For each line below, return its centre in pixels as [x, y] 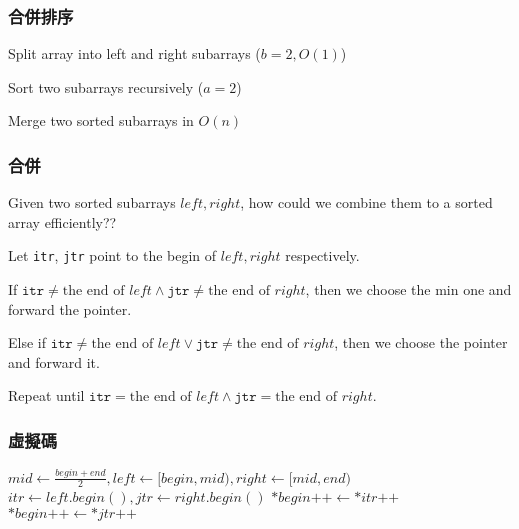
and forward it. [54, 361]
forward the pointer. [70, 308]
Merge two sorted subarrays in [101, 120]
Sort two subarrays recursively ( [106, 86]
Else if [27, 342]
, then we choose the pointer [421, 342]
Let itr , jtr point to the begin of [112, 255]
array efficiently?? [62, 221]
